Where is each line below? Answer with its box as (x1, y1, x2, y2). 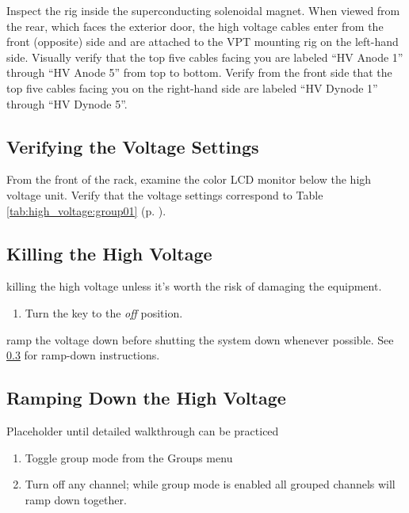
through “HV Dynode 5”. (6, 95, 128, 112)
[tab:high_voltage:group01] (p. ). (6, 202, 166, 218)
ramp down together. (25, 491, 127, 507)
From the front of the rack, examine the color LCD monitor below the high (6, 171, 372, 188)
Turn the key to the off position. (25, 304, 183, 321)
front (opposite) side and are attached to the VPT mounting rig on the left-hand (6, 33, 399, 50)
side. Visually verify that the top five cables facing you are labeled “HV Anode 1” (6, 48, 403, 65)
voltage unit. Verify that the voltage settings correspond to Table (6, 186, 323, 203)
